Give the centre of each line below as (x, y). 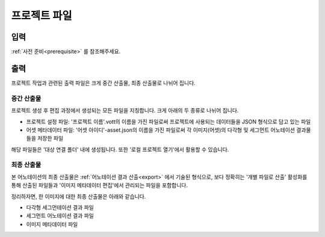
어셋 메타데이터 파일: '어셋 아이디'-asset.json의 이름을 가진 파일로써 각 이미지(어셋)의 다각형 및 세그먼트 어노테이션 (160, 130)
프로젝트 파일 (42, 16)
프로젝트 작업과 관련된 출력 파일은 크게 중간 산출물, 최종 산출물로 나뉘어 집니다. (103, 83)
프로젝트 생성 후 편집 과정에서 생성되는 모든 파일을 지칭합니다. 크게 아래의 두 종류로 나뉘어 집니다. (125, 111)
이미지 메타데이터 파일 (52, 224)
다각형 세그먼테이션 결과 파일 (60, 207)
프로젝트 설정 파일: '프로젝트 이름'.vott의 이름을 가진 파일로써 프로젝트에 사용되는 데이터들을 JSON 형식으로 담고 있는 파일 (169, 122)
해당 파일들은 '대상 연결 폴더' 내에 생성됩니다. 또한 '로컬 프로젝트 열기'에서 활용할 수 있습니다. (120, 149)
